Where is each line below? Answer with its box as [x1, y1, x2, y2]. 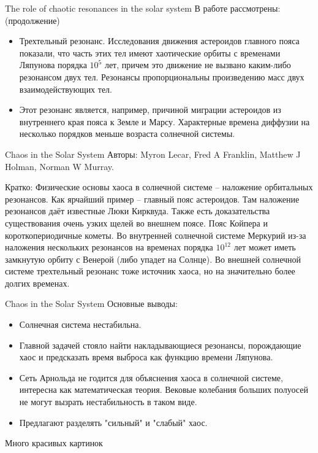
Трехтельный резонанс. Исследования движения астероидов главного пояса [19, 34, 300, 47]
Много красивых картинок [5, 436, 103, 449]
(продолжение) [5, 14, 60, 26]
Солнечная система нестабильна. [19, 318, 142, 331]
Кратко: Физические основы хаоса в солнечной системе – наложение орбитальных [5, 180, 313, 193]
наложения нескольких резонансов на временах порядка [5, 241, 213, 254]
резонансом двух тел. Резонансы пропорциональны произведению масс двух [19, 70, 305, 83]
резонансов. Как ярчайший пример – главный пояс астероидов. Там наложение [5, 192, 300, 205]
